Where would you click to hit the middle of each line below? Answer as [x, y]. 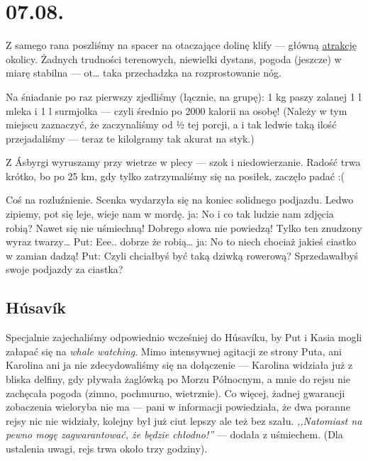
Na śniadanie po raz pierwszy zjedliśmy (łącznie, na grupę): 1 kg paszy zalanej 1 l [184, 96]
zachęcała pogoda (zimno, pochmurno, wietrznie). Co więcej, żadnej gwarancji [175, 393]
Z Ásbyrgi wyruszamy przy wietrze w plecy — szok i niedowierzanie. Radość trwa [183, 162]
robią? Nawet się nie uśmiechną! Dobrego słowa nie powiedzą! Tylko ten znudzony [184, 227]
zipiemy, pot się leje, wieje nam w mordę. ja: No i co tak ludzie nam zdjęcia [170, 214]
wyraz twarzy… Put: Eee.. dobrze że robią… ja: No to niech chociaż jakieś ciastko [181, 241]
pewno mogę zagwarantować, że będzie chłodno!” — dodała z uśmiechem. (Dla [174, 434]
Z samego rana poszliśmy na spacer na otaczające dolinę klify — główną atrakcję [182, 45]
